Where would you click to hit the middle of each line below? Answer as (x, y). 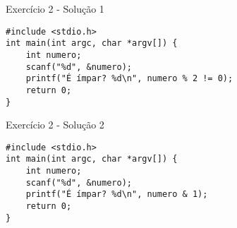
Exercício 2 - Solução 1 (55, 8)
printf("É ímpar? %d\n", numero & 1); (117, 194)
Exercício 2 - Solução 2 (55, 125)
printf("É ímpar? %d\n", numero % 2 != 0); (129, 79)
